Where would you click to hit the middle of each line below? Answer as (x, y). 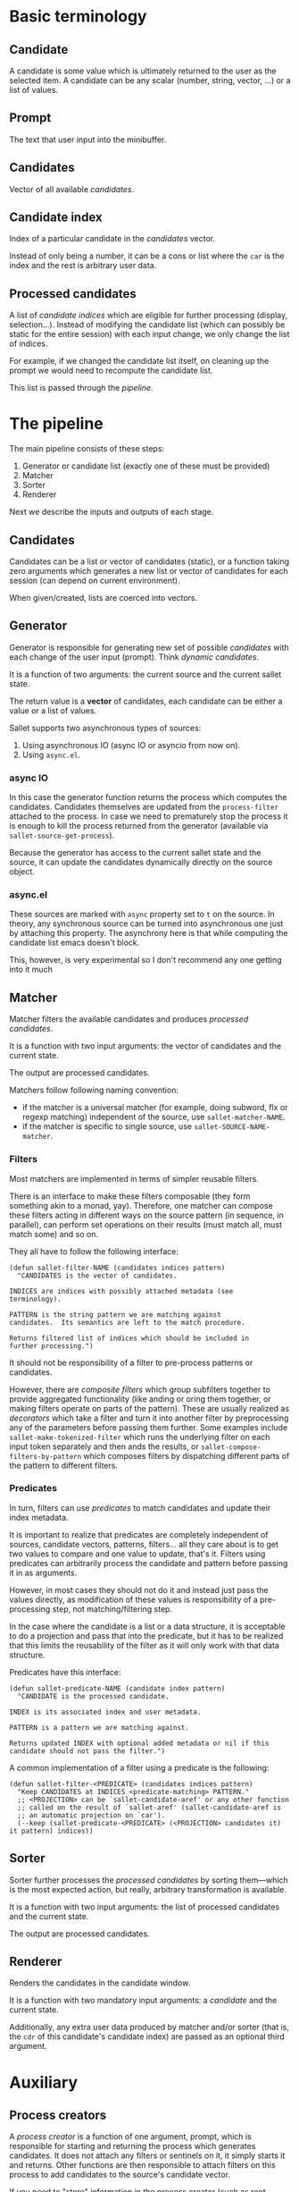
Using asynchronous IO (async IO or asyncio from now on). (131, 745)
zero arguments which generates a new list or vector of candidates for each (149, 571)
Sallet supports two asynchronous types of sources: (105, 728)
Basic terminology (78, 17)
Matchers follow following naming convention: (94, 1090)
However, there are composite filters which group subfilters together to (140, 1389)
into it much (31, 970)
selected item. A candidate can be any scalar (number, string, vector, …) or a (150, 80)
